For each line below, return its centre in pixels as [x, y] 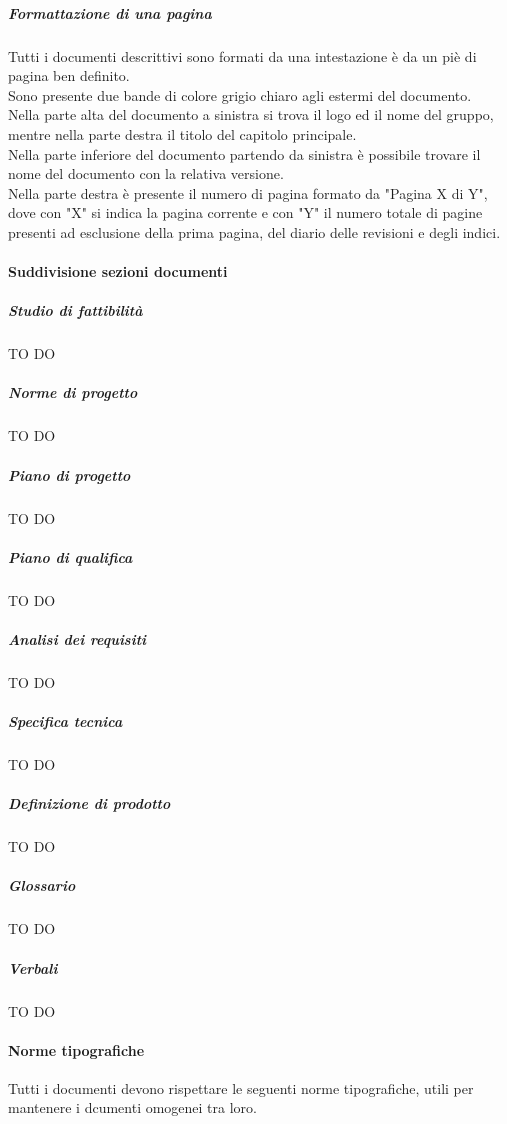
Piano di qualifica [70, 556]
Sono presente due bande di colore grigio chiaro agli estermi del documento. [240, 94]
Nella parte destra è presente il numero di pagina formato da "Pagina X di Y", [248, 192]
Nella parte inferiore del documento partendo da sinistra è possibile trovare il [244, 153]
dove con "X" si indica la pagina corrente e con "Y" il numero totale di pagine [245, 212]
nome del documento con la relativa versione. [146, 173]
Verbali [33, 967]
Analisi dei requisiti [77, 638]
